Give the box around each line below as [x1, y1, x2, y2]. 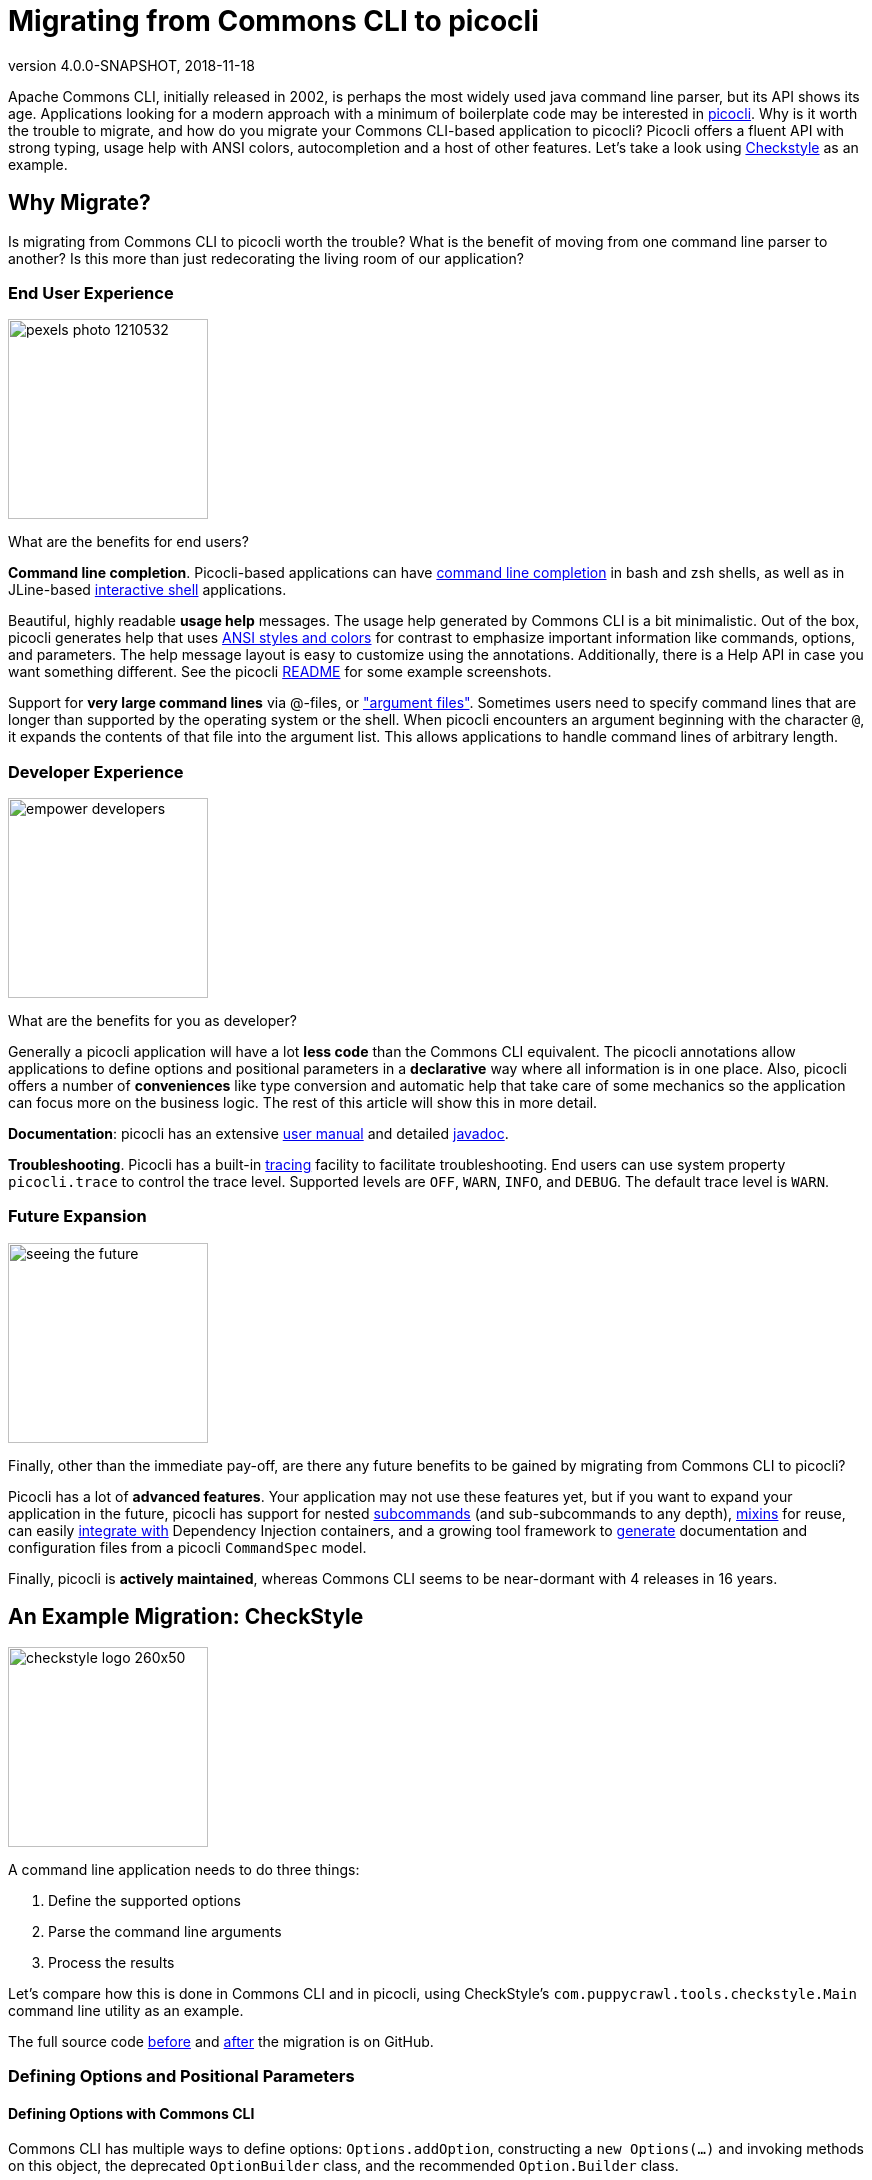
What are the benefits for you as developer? [8, 1012, 297, 1030]
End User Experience [8, 282, 174, 303]
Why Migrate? [8, 190, 151, 216]
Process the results [48, 1953, 175, 1971]
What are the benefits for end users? [8, 533, 249, 551]
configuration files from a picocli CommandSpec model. [8, 1538, 367, 1556]
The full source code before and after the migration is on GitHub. [8, 2032, 434, 2050]
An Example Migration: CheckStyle [8, 1604, 364, 1630]
